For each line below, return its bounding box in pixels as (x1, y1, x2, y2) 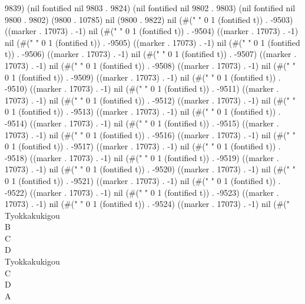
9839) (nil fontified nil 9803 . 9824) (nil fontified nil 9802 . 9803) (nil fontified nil (5, 2, 296, 14)
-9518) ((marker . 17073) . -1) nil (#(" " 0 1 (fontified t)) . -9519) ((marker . (5, 151, 279, 163)
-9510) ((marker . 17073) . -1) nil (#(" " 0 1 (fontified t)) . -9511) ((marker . (5, 82, 279, 95)
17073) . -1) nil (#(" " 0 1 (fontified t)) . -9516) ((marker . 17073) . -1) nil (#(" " (5, 128, 296, 141)
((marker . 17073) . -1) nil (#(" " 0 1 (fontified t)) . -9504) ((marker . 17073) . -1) (5, 25, 299, 37)
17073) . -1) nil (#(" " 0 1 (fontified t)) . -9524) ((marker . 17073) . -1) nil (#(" (5, 198, 290, 210)
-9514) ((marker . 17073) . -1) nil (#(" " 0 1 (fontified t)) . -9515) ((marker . (5, 116, 279, 129)
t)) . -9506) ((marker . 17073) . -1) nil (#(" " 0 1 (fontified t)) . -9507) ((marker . (5, 48, 297, 60)
